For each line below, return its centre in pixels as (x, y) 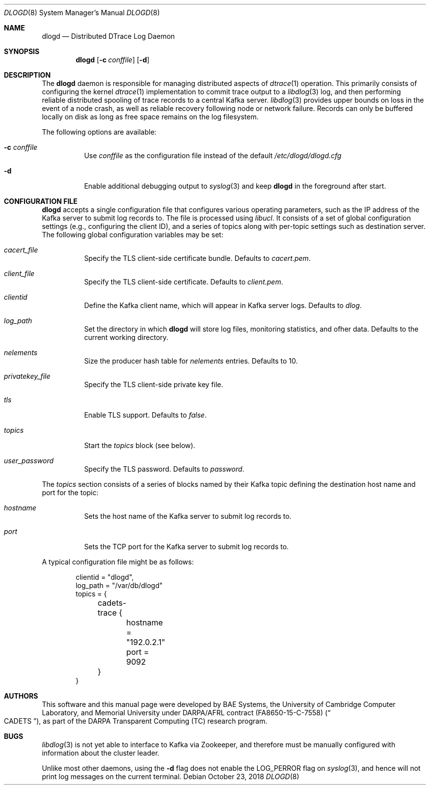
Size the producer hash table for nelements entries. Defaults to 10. (191, 361)
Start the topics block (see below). (140, 445)
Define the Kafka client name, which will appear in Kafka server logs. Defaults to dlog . (223, 305)
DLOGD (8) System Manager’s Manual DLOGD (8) (82, 13)
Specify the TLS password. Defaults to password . (164, 469)
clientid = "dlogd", (105, 577)
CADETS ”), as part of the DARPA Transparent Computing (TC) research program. (136, 721)
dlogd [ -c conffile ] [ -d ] (113, 60)
